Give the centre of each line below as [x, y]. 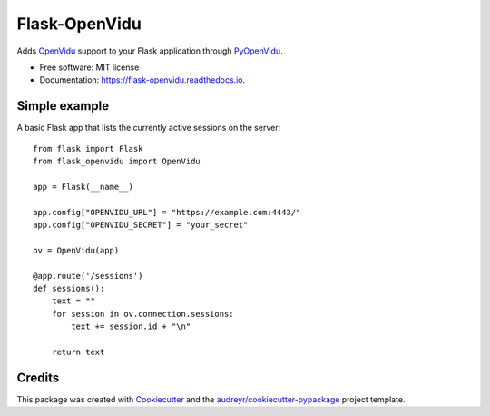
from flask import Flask [88, 149]
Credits [38, 377]
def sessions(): [69, 288]
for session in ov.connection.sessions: [143, 314]
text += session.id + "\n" [131, 327]
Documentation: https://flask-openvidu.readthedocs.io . [142, 80]
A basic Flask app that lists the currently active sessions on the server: [149, 128]
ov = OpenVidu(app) [76, 250]
